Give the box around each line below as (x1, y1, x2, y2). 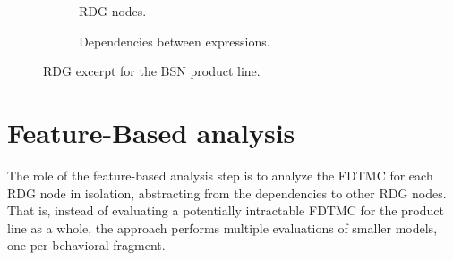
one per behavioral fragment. (7, 236, 166, 255)
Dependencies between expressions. (79, 31, 270, 50)
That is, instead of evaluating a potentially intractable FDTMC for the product (7, 201, 444, 220)
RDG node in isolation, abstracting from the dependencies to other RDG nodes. (7, 183, 447, 202)
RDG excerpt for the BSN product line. (43, 62, 261, 80)
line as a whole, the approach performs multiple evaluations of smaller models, (7, 218, 438, 237)
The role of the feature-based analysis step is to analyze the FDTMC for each (7, 165, 433, 184)
